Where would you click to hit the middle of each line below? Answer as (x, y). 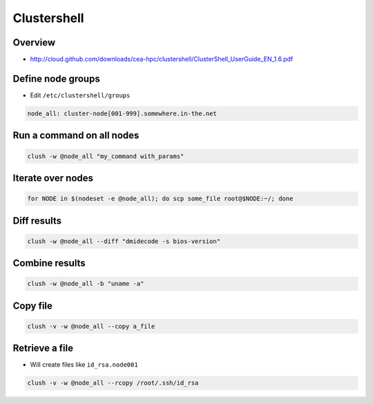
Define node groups (56, 78)
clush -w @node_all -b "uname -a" (86, 284)
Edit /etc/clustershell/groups (80, 95)
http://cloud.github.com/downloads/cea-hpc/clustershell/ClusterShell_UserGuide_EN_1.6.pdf (162, 59)
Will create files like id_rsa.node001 (84, 365)
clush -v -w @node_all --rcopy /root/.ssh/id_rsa (113, 383)
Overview (34, 42)
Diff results (37, 221)
